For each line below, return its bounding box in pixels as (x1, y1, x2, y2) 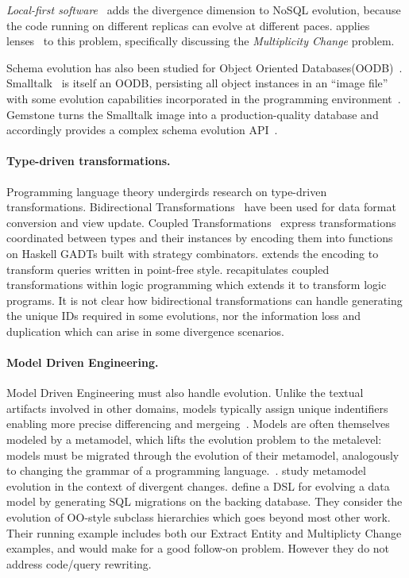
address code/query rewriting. (6, 555, 152, 572)
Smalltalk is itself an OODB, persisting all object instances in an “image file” (6, 75, 388, 91)
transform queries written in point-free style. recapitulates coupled (6, 260, 330, 277)
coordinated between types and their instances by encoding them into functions (6, 229, 393, 246)
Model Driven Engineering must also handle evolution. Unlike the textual (6, 384, 364, 401)
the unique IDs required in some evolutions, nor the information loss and (6, 307, 361, 324)
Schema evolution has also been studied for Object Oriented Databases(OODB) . (6, 59, 403, 75)
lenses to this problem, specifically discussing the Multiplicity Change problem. (6, 33, 395, 49)
